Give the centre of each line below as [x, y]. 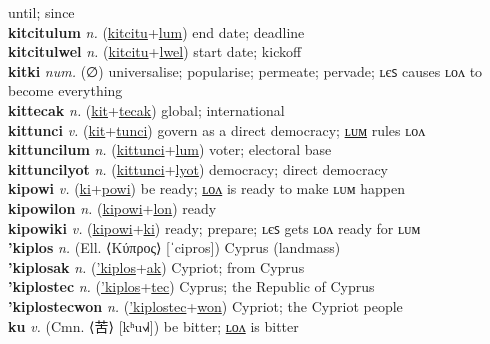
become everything [65, 90]
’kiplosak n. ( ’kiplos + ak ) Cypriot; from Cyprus [156, 266]
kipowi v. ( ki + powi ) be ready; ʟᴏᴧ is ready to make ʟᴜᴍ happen [206, 188]
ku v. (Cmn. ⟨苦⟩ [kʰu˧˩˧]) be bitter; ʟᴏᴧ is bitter [153, 325]
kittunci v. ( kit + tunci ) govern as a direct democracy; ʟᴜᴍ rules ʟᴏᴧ [217, 129]
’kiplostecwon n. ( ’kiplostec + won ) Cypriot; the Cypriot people [205, 305]
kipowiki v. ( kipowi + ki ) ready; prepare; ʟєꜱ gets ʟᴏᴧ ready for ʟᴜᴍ [214, 227]
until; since [41, 12]
